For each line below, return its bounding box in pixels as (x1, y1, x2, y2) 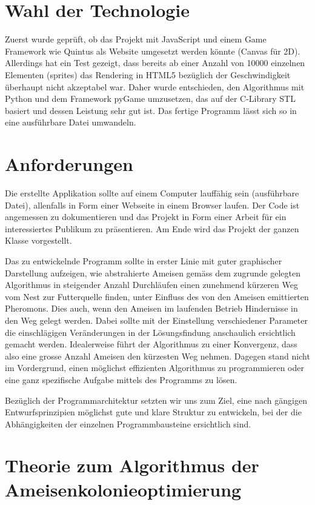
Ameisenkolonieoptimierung (5, 477, 242, 501)
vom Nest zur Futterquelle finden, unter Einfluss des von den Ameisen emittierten (5, 290, 309, 303)
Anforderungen (5, 152, 133, 176)
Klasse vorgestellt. (5, 234, 72, 247)
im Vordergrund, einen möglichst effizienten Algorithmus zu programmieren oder (5, 361, 304, 374)
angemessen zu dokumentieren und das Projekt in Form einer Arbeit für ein (5, 210, 287, 223)
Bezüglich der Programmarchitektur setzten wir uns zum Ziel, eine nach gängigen (5, 393, 307, 406)
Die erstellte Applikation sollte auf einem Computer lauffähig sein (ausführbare (5, 187, 299, 199)
